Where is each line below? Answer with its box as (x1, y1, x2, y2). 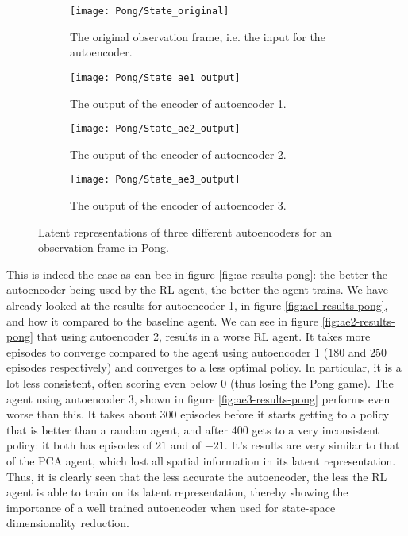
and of (170, 437, 202, 453)
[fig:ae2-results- (321, 312, 395, 329)
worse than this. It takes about (6, 406, 156, 422)
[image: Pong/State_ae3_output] (70, 174, 241, 186)
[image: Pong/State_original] (70, 6, 229, 17)
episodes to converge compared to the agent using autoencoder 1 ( (6, 343, 329, 360)
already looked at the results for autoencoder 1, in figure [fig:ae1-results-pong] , (6, 296, 388, 313)
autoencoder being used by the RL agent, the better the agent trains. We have (6, 281, 388, 298)
